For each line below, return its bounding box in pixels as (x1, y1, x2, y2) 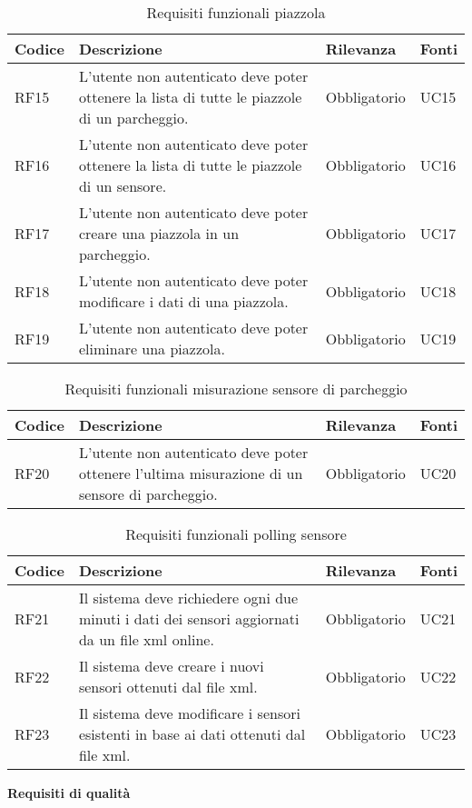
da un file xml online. (78, 629, 214, 650)
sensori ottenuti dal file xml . (78, 676, 258, 697)
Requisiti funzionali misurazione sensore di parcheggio (64, 378, 408, 399)
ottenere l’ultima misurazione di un (78, 463, 303, 484)
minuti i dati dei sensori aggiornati (78, 608, 300, 629)
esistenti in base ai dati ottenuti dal (78, 723, 306, 744)
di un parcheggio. (78, 107, 189, 128)
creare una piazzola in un (78, 223, 240, 244)
